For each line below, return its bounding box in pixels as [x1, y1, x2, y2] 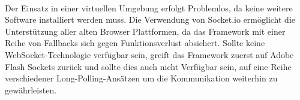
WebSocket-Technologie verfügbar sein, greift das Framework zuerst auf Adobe [5, 48, 294, 60]
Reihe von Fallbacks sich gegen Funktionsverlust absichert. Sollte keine [5, 37, 265, 49]
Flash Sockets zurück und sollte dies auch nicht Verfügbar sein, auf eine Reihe [5, 60, 292, 72]
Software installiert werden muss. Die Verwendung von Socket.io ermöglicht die [5, 13, 295, 26]
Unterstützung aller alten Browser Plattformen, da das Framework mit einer [5, 25, 286, 37]
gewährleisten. [5, 83, 57, 96]
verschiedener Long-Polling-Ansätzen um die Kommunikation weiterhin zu [5, 72, 278, 84]
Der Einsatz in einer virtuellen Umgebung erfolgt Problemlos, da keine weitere [5, 1, 293, 14]
